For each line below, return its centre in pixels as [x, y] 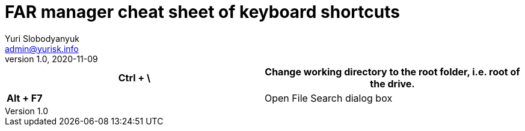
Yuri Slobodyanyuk [42, 38]
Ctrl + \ [134, 77]
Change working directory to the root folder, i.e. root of [392, 71]
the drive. [392, 83]
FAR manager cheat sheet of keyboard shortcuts [202, 12]
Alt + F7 [25, 98]
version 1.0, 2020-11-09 [51, 59]
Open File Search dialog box [329, 98]
